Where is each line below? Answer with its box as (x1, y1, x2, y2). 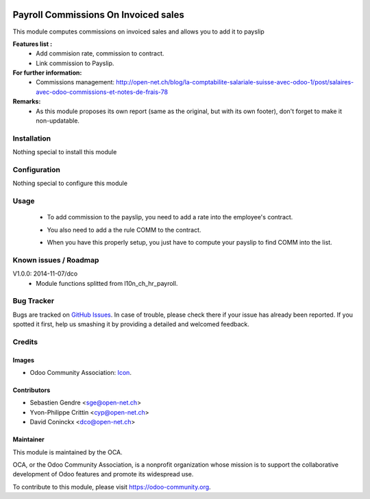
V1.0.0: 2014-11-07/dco (12, 269, 78, 278)
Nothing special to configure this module (12, 179, 128, 188)
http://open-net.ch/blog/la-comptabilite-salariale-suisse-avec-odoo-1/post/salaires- (115, 78, 354, 86)
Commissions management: (36, 78, 115, 86)
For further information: (12, 69, 82, 77)
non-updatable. (36, 117, 80, 125)
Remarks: (12, 97, 41, 106)
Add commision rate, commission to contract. (36, 49, 164, 58)
